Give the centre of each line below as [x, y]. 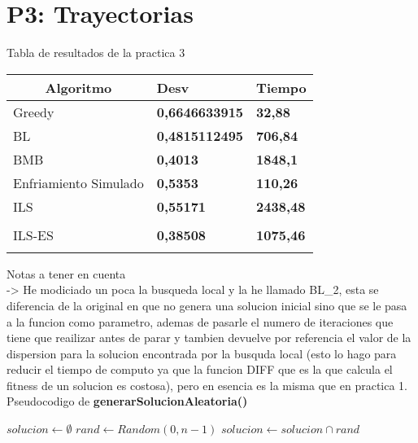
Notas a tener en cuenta [66, 273]
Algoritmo [78, 87]
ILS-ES [33, 235]
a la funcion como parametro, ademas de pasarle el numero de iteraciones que [200, 321]
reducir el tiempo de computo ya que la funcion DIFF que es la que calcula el [200, 369]
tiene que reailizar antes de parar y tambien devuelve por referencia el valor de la [209, 338]
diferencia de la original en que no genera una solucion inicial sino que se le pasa [207, 305]
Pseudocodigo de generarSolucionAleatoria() [127, 401]
